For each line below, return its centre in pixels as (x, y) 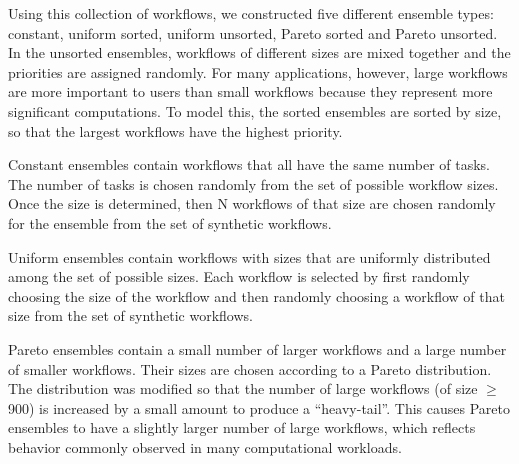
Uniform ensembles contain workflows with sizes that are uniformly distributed (249, 256)
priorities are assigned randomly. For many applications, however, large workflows (258, 71)
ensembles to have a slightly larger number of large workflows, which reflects (242, 427)
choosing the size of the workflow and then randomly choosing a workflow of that (256, 295)
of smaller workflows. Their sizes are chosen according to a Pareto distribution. (250, 368)
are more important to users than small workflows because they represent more (250, 91)
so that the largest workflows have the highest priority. (175, 130)
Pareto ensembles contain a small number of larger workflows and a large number (257, 348)
